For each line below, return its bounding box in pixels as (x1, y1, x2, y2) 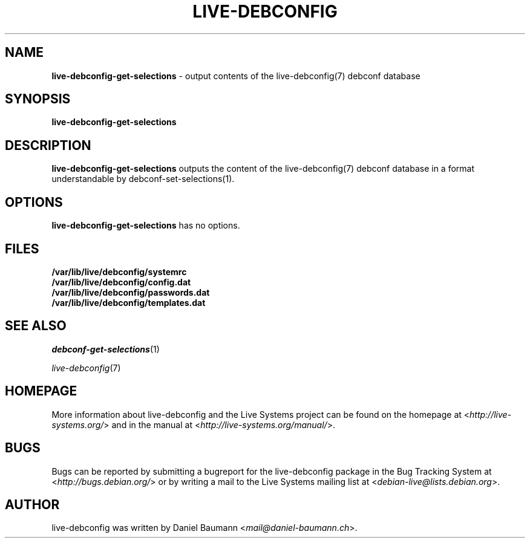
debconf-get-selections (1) (51, 343, 160, 354)
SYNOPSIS (5, 91, 71, 107)
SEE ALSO (5, 318, 67, 334)
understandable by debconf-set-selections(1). (51, 174, 235, 184)
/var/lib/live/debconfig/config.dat (51, 276, 191, 287)
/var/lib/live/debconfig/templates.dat (51, 297, 206, 308)
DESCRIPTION (5, 137, 91, 153)
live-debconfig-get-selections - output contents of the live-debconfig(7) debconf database (51, 70, 420, 81)
